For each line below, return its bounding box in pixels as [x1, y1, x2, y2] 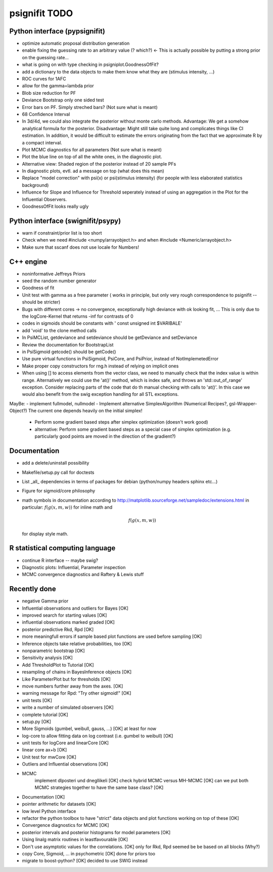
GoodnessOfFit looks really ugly [22, 203, 89, 210]
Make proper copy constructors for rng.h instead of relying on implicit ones [22, 363, 179, 369]
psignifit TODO [9, 8, 73, 19]
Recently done [9, 585, 56, 593]
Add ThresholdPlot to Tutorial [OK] [22, 662, 94, 668]
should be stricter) [22, 299, 61, 305]
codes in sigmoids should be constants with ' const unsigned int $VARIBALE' [22, 320, 182, 326]
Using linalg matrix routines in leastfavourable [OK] [22, 837, 128, 843]
